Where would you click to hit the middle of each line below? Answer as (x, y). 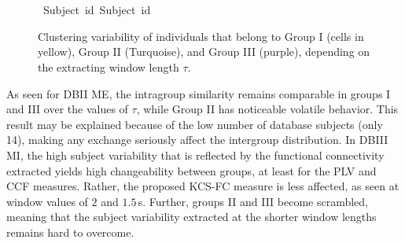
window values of (47, 201)
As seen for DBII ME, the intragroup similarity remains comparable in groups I (199, 93)
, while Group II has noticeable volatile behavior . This (267, 109)
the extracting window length (109, 66)
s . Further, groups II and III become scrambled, (253, 201)
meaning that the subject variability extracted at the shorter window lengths (191, 217)
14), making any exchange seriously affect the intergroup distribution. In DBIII (197, 140)
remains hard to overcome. (70, 232)
